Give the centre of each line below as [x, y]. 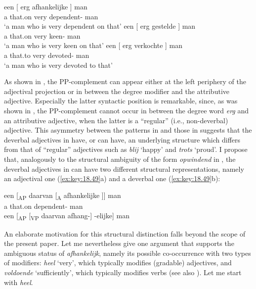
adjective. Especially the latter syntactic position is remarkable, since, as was [121, 101]
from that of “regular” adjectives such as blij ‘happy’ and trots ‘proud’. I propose [126, 149]
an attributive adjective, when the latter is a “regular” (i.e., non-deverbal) [116, 120]
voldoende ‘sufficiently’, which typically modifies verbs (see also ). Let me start [123, 272]
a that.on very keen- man [42, 35]
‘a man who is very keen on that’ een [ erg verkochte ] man [93, 45]
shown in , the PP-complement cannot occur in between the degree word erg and [127, 110]
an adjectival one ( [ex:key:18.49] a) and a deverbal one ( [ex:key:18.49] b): [112, 178]
